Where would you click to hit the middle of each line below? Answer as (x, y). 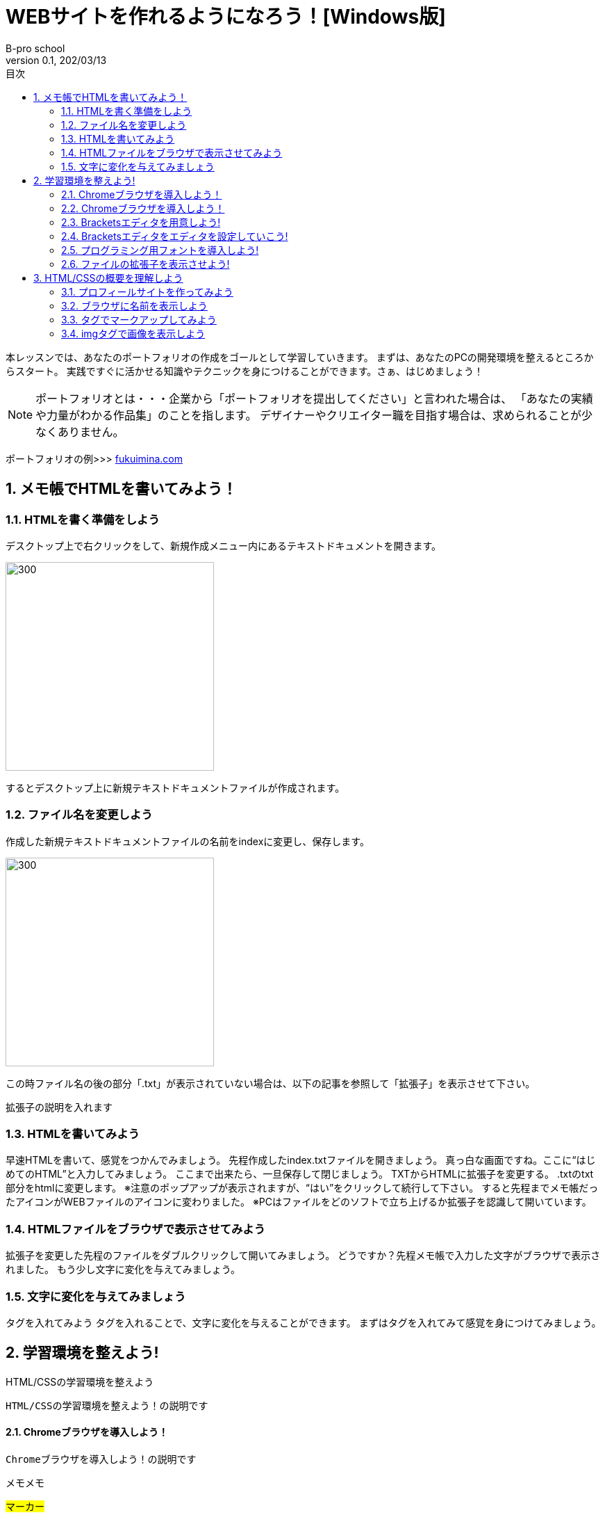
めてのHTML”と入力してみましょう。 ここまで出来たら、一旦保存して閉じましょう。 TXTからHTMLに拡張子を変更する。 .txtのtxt (300, 1174)
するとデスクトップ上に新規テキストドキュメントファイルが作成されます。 (175, 787)
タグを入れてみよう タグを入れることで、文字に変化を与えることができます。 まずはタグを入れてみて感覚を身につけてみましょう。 (304, 1322)
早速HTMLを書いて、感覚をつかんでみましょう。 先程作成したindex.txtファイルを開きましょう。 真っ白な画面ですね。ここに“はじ (301, 1160)
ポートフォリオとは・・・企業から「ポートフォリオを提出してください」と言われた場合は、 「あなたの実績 (314, 398)
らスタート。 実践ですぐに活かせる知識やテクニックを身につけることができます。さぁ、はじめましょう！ (245, 371)
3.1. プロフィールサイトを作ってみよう (147, 291)
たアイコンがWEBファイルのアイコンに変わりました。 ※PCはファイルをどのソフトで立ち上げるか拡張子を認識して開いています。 (299, 1202)
